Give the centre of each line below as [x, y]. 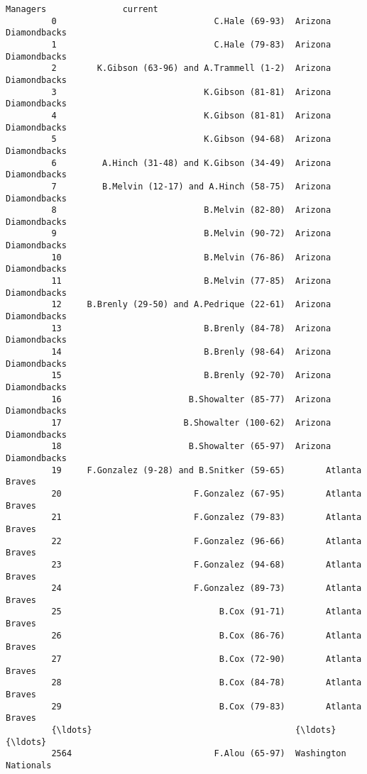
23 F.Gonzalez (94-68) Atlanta [207, 564]
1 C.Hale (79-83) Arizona [191, 44]
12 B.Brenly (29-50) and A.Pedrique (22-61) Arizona [191, 305]
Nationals [29, 765]
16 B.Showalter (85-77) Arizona [191, 399]
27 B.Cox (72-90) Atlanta [207, 659]
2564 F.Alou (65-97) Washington [199, 754]
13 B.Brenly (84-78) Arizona [191, 328]
